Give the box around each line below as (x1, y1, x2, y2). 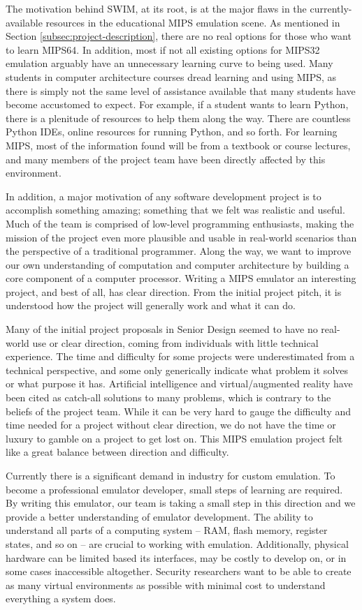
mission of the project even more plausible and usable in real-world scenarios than (6, 230, 357, 244)
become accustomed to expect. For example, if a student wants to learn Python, (6, 97, 349, 112)
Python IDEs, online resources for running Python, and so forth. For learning (6, 124, 338, 139)
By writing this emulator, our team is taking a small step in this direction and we (6, 496, 356, 510)
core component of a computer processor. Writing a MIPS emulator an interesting (6, 271, 356, 285)
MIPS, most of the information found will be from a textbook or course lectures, (6, 137, 351, 152)
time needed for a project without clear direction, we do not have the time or (6, 417, 336, 432)
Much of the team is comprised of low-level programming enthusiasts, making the (6, 216, 354, 230)
